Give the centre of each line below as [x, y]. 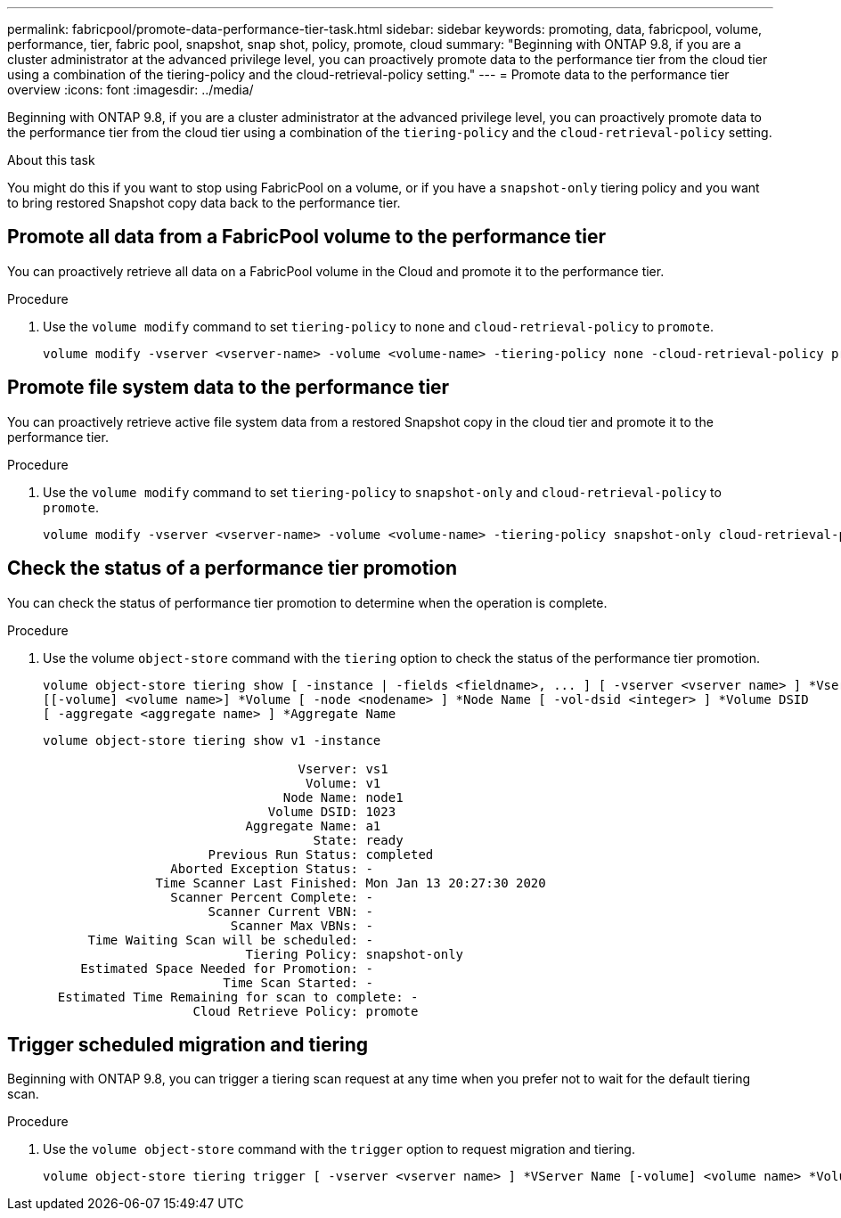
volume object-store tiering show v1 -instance [212, 740]
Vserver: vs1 [343, 768]
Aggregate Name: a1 [313, 826]
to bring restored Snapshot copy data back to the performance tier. [204, 203]
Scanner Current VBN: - [290, 911]
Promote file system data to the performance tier [229, 388]
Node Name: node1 [343, 797]
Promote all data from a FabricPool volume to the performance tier [307, 237]
